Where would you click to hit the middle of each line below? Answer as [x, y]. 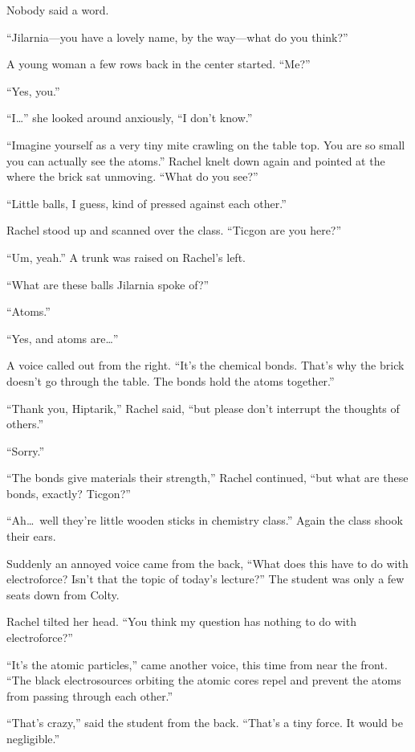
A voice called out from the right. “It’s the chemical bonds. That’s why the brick [205, 365]
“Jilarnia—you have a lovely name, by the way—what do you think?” [177, 37]
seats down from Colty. [63, 594]
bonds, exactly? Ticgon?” [69, 493]
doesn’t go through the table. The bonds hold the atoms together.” [171, 380]
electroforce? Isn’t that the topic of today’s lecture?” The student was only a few [205, 579]
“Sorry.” [26, 450]
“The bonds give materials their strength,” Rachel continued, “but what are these [207, 478]
